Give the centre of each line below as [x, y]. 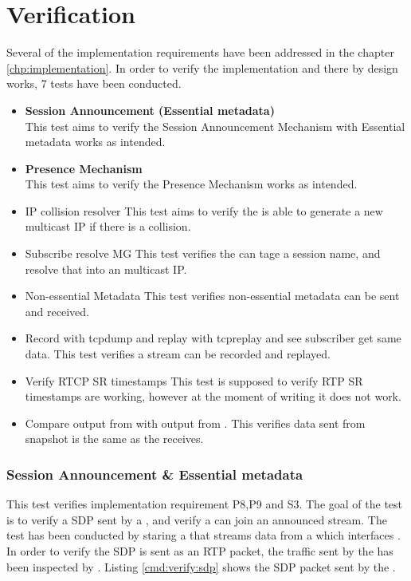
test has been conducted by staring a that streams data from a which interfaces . [204, 535]
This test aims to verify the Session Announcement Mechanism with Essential [215, 126]
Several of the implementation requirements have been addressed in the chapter [200, 52]
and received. [57, 311]
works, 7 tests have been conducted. [94, 83]
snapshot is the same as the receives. [114, 439]
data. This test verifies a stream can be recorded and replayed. [178, 354]
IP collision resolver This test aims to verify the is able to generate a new [204, 210]
